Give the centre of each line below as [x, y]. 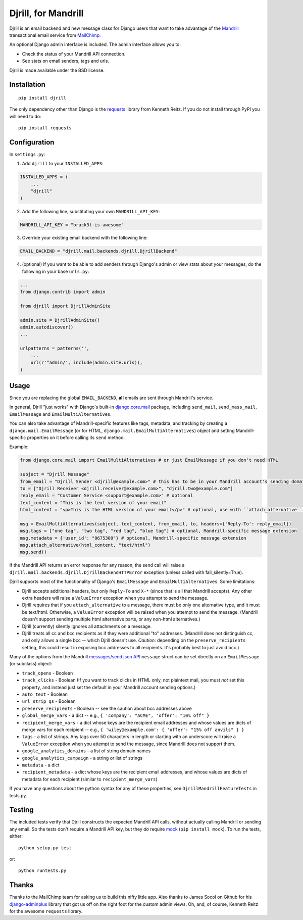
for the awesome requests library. [46, 911]
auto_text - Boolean [45, 694]
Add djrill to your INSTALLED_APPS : [63, 164]
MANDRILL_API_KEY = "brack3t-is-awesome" [72, 225]
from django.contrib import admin [63, 292]
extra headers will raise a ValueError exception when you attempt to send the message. [115, 598]
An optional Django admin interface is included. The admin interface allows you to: [95, 44]
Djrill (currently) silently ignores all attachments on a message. [87, 626]
